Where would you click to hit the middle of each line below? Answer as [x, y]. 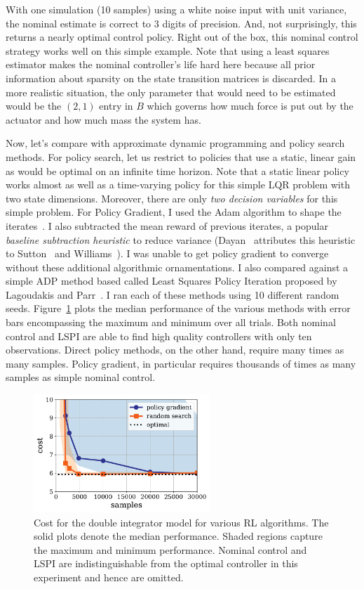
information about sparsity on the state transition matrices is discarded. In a [171, 78]
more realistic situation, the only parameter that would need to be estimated [171, 92]
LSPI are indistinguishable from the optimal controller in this [166, 563]
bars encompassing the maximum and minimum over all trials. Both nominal [171, 322]
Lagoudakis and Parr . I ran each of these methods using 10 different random [173, 294]
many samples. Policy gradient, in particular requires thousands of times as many [181, 363]
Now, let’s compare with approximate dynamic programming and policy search [175, 143]
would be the [34, 106]
